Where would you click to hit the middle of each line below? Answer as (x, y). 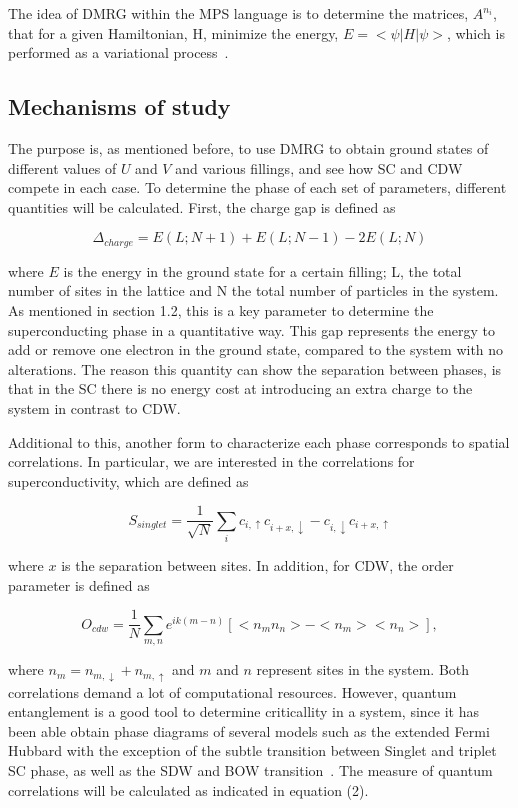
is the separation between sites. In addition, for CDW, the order (257, 565)
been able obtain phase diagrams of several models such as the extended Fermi (249, 730)
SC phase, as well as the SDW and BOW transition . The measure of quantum (250, 769)
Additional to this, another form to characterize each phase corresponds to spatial (259, 441)
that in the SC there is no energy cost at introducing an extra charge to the (240, 388)
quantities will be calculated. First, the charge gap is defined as (202, 206)
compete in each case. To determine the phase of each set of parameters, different (257, 187)
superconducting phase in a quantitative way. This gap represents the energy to (252, 329)
